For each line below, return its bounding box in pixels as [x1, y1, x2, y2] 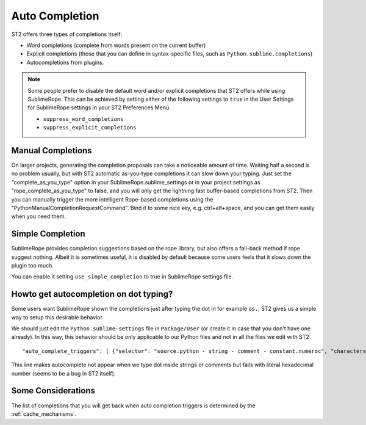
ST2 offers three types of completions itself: [11, 31, 123, 38]
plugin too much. [11, 262, 54, 269]
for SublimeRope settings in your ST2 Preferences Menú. [27, 104, 171, 111]
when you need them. [11, 212, 66, 220]
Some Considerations [11, 385, 96, 396]
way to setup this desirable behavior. [11, 313, 104, 321]
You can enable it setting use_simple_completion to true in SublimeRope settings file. [11, 273, 234, 280]
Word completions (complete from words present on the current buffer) [26, 42, 206, 49]
